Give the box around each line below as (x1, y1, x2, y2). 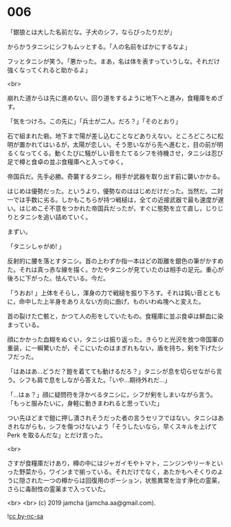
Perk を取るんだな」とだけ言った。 (7, 430, 107, 439)
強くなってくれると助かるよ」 (7, 66, 91, 74)
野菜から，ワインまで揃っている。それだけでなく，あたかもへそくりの (19, 467, 218, 476)
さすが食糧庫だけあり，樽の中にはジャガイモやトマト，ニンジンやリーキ (7, 459, 211, 467)
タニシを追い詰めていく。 (19, 212, 91, 221)
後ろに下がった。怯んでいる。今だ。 (7, 274, 109, 282)
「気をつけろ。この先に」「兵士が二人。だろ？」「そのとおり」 (7, 117, 182, 125)
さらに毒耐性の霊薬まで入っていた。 (7, 484, 110, 493)
